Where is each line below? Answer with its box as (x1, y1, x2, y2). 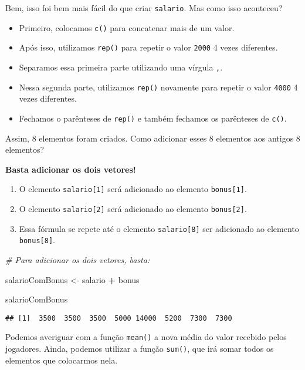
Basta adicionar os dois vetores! (5, 163, 136, 175)
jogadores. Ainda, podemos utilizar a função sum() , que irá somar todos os (5, 342, 274, 355)
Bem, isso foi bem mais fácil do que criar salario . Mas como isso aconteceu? (5, 2, 283, 14)
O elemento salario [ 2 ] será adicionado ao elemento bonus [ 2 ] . (19, 202, 247, 214)
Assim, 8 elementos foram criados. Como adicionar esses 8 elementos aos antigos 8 (5, 132, 300, 144)
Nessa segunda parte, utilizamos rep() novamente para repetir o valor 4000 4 (19, 80, 298, 93)
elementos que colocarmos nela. (5, 354, 118, 366)
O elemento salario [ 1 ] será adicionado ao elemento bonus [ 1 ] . (19, 183, 247, 195)
